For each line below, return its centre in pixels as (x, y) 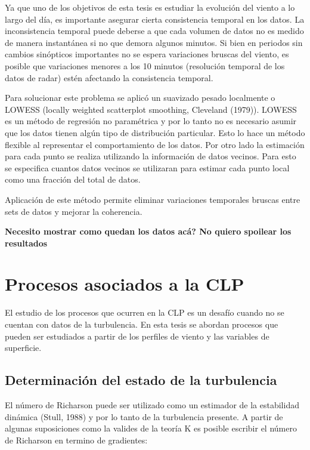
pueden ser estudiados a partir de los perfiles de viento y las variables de (137, 336)
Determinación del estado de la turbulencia (141, 380)
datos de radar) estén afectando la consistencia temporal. (109, 77)
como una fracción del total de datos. (73, 179)
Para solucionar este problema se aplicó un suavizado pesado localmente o (140, 98)
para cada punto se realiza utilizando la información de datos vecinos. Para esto (151, 156)
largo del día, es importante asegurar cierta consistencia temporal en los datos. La (155, 19)
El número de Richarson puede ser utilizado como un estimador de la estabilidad (152, 404)
